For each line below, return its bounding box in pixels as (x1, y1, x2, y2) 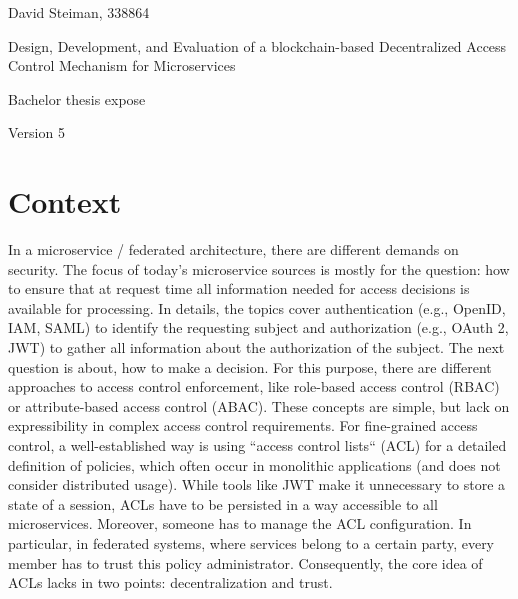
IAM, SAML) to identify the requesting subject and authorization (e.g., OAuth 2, (8, 317, 509, 338)
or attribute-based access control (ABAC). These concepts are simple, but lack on (8, 395, 510, 416)
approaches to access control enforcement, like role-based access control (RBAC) (8, 376, 500, 397)
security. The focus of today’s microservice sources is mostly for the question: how (8, 258, 510, 279)
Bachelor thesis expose (8, 88, 146, 109)
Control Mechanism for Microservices (8, 55, 236, 76)
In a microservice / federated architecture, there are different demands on (8, 239, 459, 260)
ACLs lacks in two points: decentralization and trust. (8, 572, 333, 593)
